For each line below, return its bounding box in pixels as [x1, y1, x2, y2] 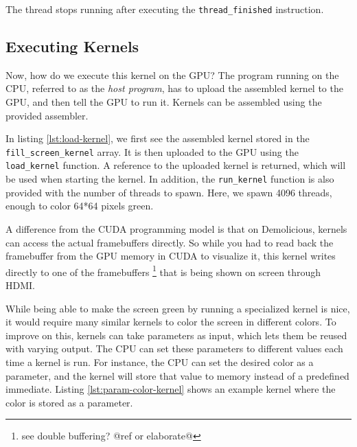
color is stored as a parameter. [5, 395, 133, 409]
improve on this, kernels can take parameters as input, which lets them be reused [5, 328, 347, 342]
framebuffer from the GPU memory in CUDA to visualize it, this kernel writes [5, 249, 336, 263]
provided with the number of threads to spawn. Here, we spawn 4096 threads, [5, 185, 332, 199]
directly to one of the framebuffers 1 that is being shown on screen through [5, 262, 321, 279]
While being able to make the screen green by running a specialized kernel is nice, [5, 301, 350, 315]
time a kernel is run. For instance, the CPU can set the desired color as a [5, 354, 314, 369]
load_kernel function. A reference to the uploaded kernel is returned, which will [5, 158, 346, 172]
